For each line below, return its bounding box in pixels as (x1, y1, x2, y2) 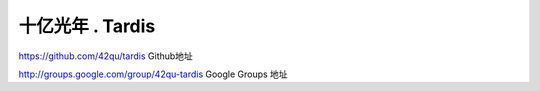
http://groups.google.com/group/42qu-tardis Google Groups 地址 (18, 68, 289, 80)
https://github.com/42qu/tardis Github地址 (18, 50, 194, 62)
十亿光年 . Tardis (18, 15, 156, 37)
